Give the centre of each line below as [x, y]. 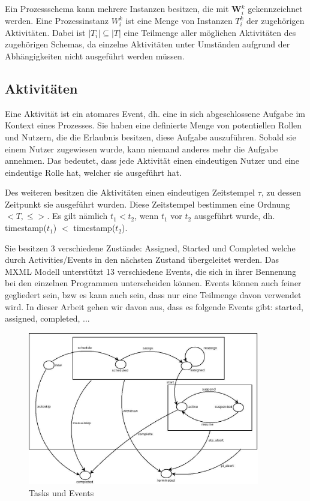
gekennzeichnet [275, 8]
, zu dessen [281, 192]
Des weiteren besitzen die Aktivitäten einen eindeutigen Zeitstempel [130, 192]
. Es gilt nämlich [77, 216]
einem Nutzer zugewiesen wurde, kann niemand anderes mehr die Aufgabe [142, 148]
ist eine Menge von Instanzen [179, 21]
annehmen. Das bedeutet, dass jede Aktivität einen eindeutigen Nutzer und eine [152, 160]
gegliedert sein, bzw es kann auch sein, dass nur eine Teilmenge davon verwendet [153, 295]
